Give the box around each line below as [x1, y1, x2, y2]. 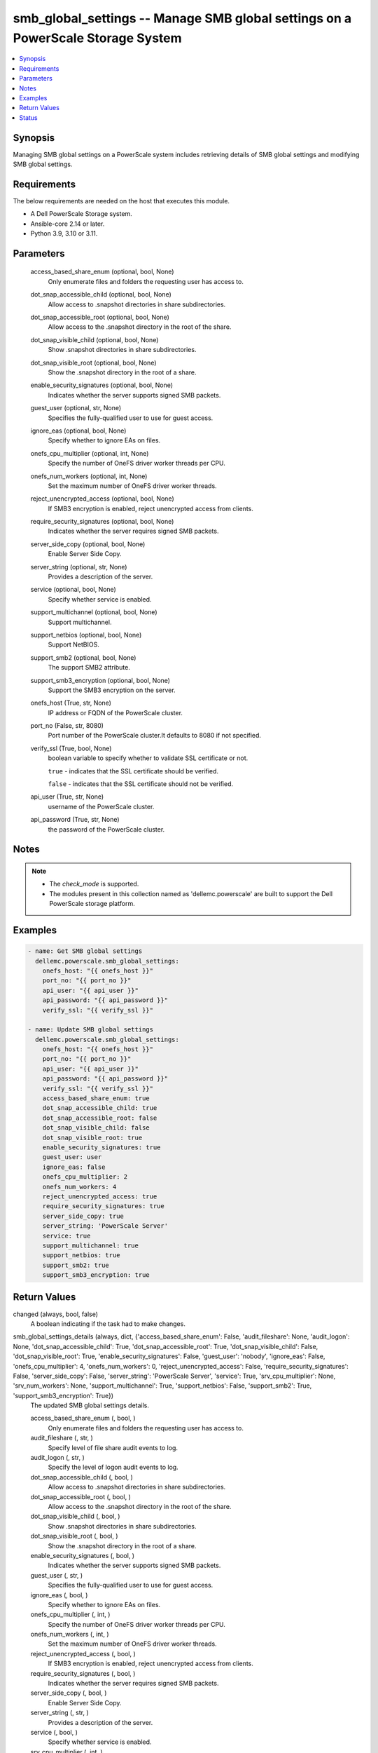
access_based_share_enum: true [42, 1095, 150, 1102]
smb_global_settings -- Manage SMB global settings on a [13, 11, 352, 26]
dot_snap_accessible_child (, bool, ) [30, 1473, 133, 1481]
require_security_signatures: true [42, 1203, 164, 1210]
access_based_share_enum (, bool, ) [30, 1414, 136, 1423]
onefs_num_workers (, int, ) [30, 1630, 109, 1639]
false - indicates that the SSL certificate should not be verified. [48, 780, 234, 788]
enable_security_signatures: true [42, 1144, 161, 1151]
